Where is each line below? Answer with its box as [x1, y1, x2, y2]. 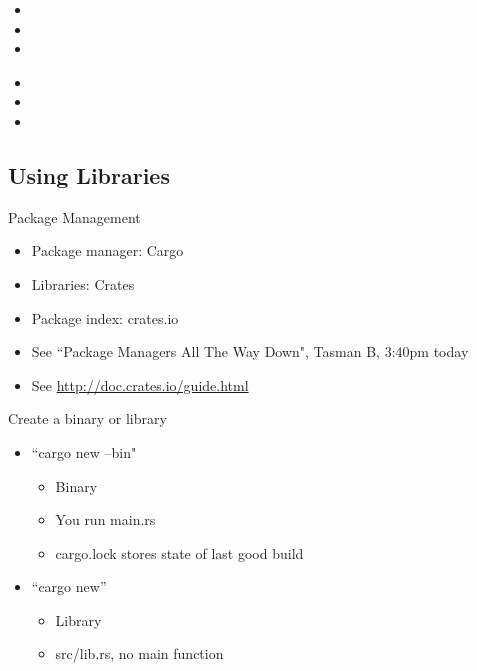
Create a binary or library [8, 408, 167, 429]
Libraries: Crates [31, 273, 135, 294]
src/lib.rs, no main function [55, 643, 224, 664]
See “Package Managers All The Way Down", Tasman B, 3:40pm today [31, 341, 469, 362]
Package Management [8, 206, 141, 227]
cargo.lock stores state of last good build [55, 542, 304, 563]
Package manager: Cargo [31, 240, 184, 261]
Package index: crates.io [31, 307, 179, 328]
